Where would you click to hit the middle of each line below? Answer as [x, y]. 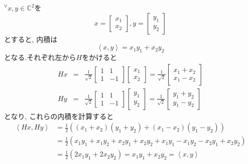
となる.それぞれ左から [40, 57]
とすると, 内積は [31, 39]
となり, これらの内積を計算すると [59, 116]
